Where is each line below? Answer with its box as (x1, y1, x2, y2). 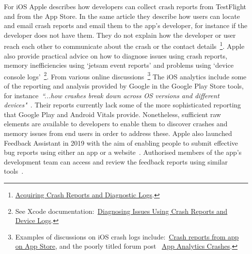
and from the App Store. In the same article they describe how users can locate (4, 11, 240, 21)
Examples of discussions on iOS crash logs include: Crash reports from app (15, 231, 239, 241)
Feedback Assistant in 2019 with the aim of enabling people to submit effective (4, 137, 238, 148)
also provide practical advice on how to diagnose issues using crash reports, (4, 50, 227, 60)
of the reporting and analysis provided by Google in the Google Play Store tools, (4, 81, 244, 91)
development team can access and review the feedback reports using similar (4, 156, 228, 166)
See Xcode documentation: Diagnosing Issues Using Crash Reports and (15, 206, 228, 216)
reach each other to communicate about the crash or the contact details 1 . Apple (4, 40, 245, 51)
